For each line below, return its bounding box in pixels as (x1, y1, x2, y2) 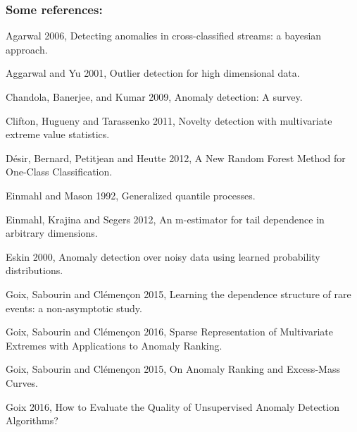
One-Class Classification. (6, 164, 113, 179)
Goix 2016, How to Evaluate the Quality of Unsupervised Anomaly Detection (6, 399, 339, 414)
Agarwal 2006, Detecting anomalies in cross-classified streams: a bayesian (6, 28, 322, 43)
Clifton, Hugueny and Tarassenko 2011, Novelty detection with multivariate (6, 113, 332, 128)
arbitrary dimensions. (6, 226, 98, 240)
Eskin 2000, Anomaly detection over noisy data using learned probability (6, 249, 320, 264)
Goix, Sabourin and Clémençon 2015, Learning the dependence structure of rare (6, 286, 351, 301)
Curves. (6, 375, 39, 390)
